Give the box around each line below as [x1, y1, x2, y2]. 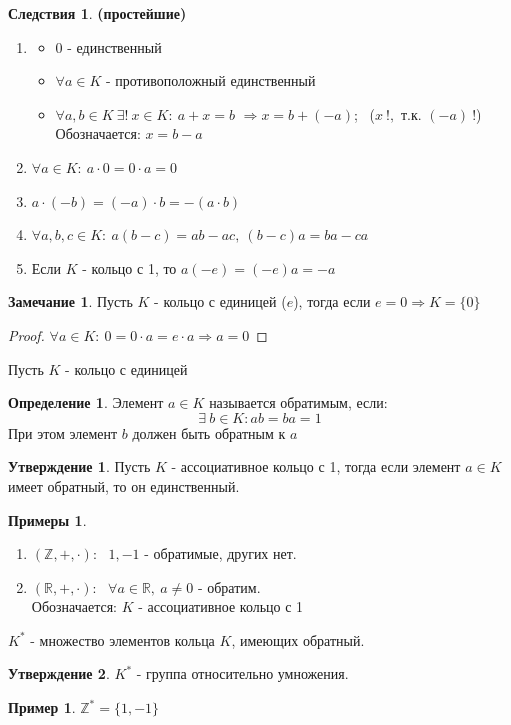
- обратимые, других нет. [144, 543, 297, 564]
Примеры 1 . [8, 509, 87, 530]
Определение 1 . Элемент [8, 392, 164, 413]
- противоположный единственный [105, 70, 316, 91]
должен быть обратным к [132, 422, 286, 443]
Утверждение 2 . [8, 663, 110, 684]
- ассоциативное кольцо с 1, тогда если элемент [171, 456, 461, 477]
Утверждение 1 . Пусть [8, 456, 151, 477]
